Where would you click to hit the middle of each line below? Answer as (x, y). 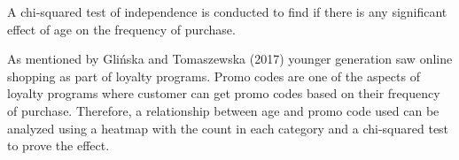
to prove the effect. (58, 145)
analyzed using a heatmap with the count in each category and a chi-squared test (228, 128)
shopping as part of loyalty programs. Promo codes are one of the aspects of (214, 76)
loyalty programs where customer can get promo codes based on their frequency (224, 93)
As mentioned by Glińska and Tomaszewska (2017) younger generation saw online (230, 59)
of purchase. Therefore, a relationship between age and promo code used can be (223, 110)
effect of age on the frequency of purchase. (121, 29)
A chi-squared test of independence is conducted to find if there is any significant (227, 11)
